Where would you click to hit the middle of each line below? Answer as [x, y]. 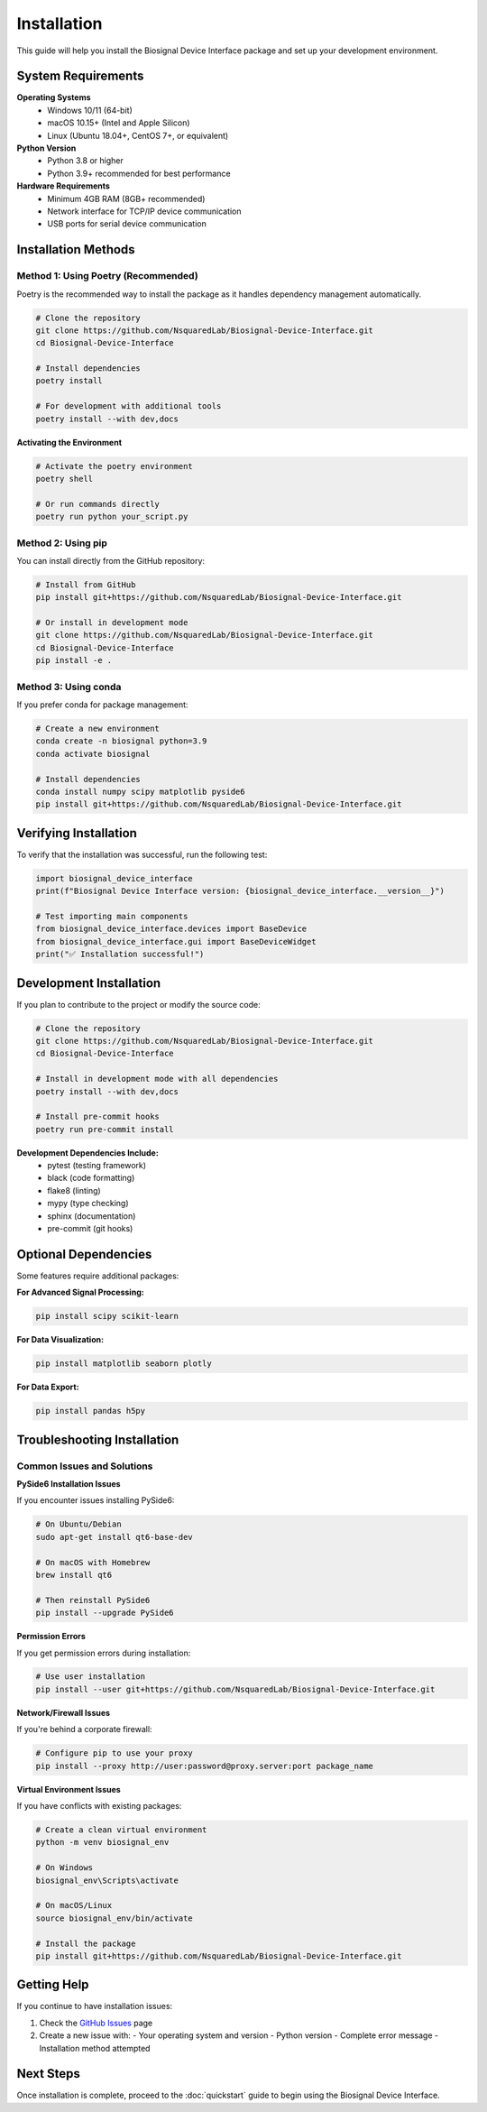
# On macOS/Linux [74, 1905]
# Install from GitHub [86, 585]
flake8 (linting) [74, 1190]
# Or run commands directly [97, 504]
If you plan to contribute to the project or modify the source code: [138, 1004]
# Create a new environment [97, 728]
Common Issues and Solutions [85, 1466]
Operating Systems [54, 97]
